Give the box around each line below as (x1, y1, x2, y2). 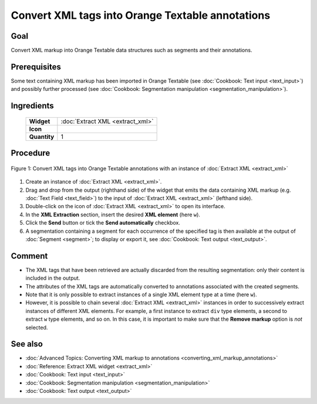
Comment (11, 251, 48, 261)
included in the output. (25, 274, 80, 281)
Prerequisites (11, 62, 61, 72)
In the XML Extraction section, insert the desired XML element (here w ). (25, 211, 201, 218)
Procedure (11, 148, 50, 158)
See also (11, 339, 43, 349)
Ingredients (11, 101, 54, 111)
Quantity (29, 133, 55, 141)
